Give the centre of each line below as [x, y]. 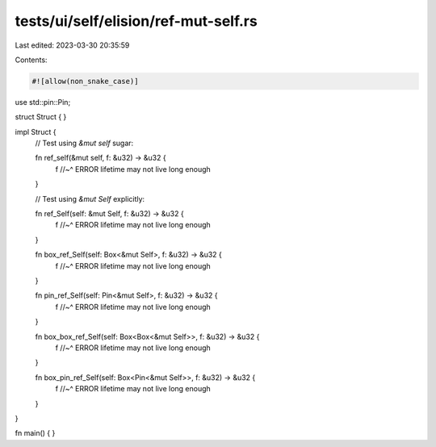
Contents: [31, 60]
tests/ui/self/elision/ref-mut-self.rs [136, 21]
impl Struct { [36, 132]
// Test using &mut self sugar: [84, 143]
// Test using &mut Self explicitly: [90, 198]
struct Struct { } [41, 117]
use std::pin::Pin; [43, 102]
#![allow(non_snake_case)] [85, 81]
